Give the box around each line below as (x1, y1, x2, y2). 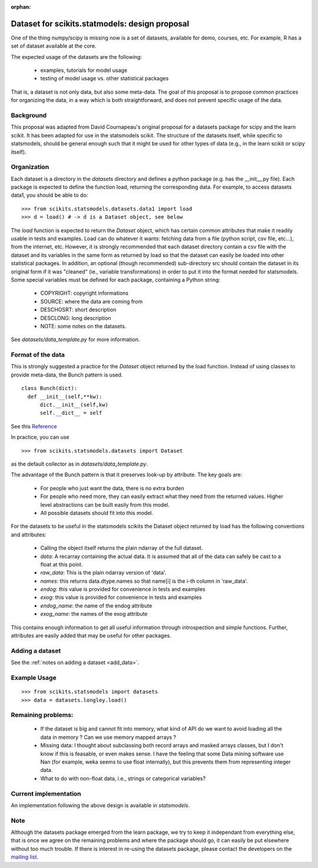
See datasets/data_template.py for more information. (11, 336, 140, 343)
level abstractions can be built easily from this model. (40, 501, 170, 508)
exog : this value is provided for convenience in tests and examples (40, 594, 202, 601)
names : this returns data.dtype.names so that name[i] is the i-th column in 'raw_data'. (40, 577, 249, 585)
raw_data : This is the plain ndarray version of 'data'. (40, 569, 167, 576)
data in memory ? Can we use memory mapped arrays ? (40, 734, 177, 741)
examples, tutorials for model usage (40, 67, 128, 74)
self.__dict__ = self (39, 410, 102, 417)
